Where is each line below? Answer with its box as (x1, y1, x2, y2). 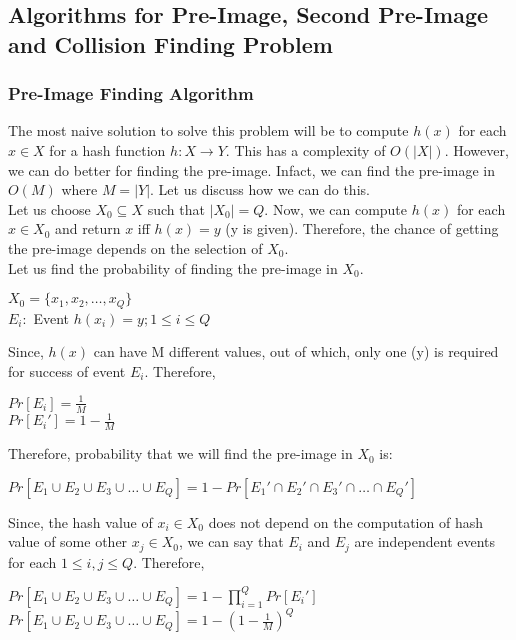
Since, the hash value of (8, 511, 153, 532)
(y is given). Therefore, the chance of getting (225, 218, 499, 239)
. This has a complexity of (225, 139, 386, 160)
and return (55, 218, 121, 239)
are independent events (354, 531, 496, 552)
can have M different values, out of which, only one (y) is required (93, 341, 499, 362)
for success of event (8, 360, 126, 381)
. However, (444, 139, 509, 160)
